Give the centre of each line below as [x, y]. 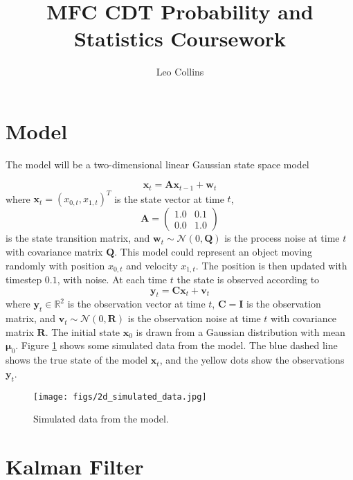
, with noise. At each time [112, 279]
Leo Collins [180, 72]
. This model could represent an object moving [213, 251]
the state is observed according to [248, 279]
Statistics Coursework [180, 38]
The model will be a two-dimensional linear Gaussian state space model [157, 164]
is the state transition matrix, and [78, 238]
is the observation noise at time [194, 318]
